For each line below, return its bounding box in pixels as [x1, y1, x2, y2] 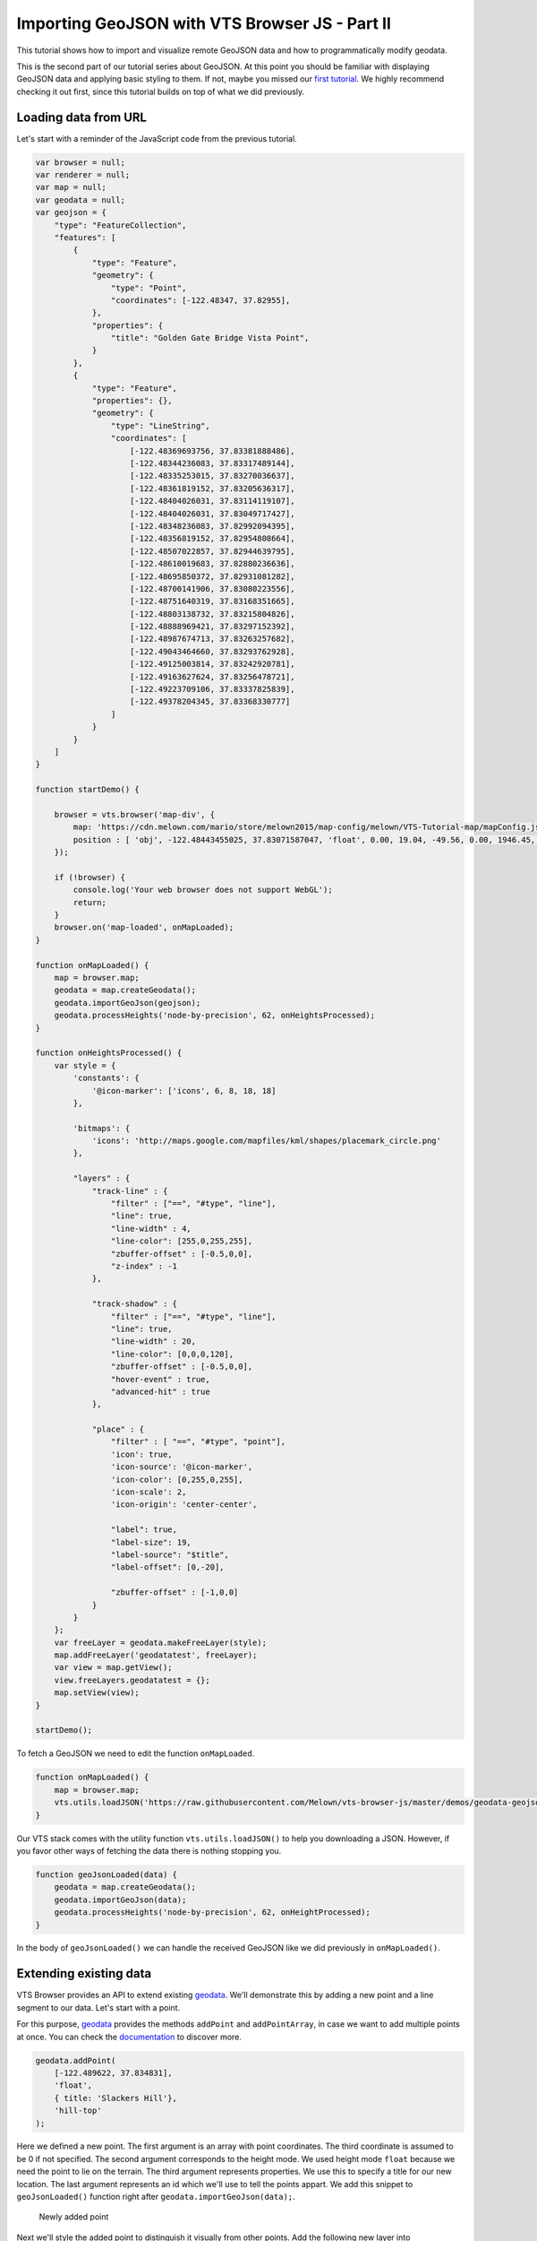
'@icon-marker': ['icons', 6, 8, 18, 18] [91, 1086, 277, 1095]
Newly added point [38, 2211, 109, 2222]
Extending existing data [16, 1966, 152, 1981]
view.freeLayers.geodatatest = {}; [54, 1674, 210, 1685]
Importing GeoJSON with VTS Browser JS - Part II [16, 13, 391, 33]
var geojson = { [35, 207, 107, 218]
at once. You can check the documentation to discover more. [16, 2031, 242, 2042]
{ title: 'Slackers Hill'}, [54, 2093, 178, 2103]
